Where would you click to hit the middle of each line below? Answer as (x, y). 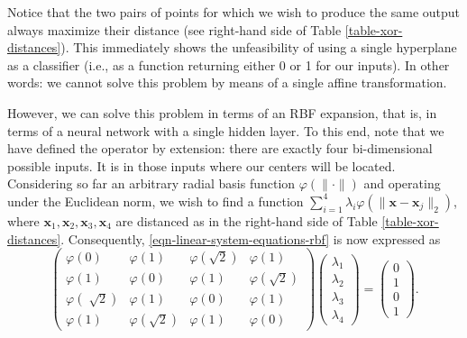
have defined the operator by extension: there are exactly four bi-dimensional (220, 148)
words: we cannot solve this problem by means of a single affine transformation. (227, 82)
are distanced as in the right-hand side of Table (247, 220)
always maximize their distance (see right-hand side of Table (174, 29)
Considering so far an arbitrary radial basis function (151, 183)
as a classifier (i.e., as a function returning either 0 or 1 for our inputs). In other (229, 64)
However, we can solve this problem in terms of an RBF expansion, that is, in (222, 112)
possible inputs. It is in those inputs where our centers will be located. (201, 165)
